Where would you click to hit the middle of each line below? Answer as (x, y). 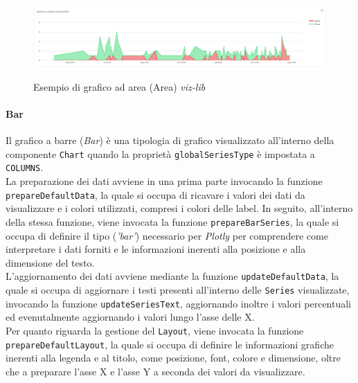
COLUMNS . (25, 167)
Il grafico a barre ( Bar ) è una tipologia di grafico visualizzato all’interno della (170, 140)
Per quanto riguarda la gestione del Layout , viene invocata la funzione (155, 330)
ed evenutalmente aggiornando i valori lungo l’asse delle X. (130, 317)
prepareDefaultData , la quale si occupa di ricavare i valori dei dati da (155, 194)
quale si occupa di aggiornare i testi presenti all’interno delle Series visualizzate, (178, 289)
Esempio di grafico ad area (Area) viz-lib (119, 86)
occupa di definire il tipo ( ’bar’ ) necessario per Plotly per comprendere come (167, 235)
